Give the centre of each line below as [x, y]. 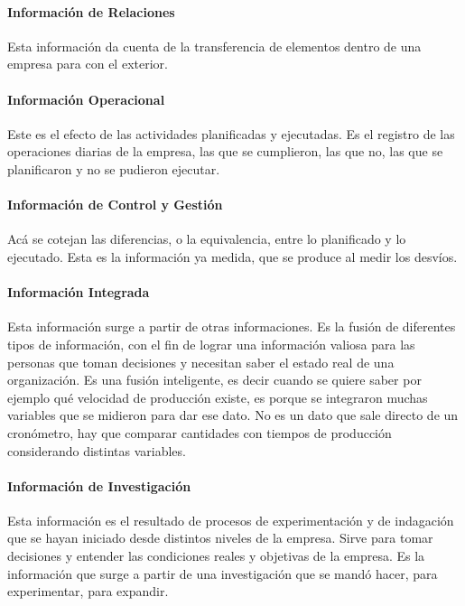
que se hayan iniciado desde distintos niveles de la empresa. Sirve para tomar [220, 538]
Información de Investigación [99, 485]
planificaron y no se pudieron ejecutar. [114, 168]
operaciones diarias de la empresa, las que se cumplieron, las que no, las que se [225, 151]
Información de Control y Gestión [115, 205]
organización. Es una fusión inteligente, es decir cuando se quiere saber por [214, 380]
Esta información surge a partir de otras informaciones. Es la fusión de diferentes [232, 326]
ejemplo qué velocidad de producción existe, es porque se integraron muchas [218, 397]
